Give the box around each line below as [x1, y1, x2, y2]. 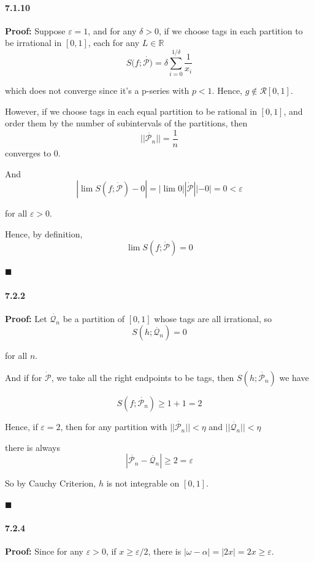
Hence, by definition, [5, 227, 83, 240]
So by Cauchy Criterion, [5, 477, 96, 490]
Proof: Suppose [5, 24, 66, 37]
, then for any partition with [60, 420, 167, 433]
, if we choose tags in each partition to [158, 24, 303, 37]
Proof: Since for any [5, 545, 84, 558]
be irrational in [5, 36, 62, 49]
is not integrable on [106, 477, 180, 490]
